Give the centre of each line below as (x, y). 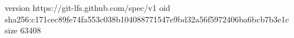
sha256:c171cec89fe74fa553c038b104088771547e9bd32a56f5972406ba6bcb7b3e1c (147, 19)
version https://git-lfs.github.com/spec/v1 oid (88, 7)
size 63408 (23, 30)
